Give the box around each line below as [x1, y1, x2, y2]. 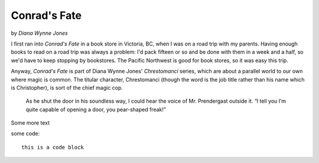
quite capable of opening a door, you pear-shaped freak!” [25, 106, 167, 113]
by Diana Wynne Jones [11, 30, 68, 37]
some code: [11, 130, 40, 137]
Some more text [11, 119, 50, 126]
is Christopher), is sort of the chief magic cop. [11, 84, 123, 91]
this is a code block [21, 144, 84, 151]
